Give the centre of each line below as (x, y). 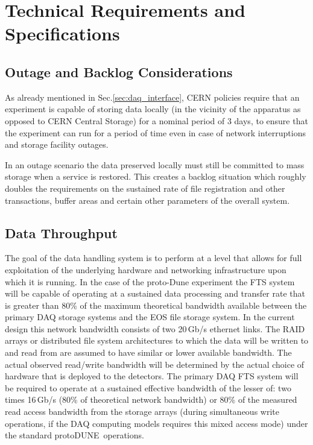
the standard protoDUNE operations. (74, 435)
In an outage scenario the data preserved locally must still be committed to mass (155, 164)
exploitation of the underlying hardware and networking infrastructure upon (146, 269)
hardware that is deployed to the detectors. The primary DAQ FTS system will (152, 376)
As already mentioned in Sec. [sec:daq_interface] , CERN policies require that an (152, 97)
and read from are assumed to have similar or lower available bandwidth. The (148, 352)
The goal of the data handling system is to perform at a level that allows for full (153, 258)
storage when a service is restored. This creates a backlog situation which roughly (156, 176)
